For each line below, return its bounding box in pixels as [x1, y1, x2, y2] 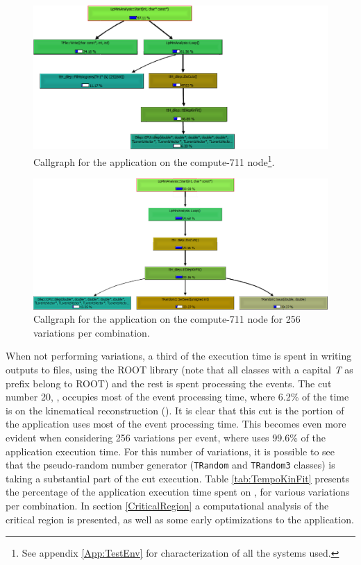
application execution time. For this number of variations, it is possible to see [6, 444, 335, 458]
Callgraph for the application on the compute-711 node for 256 [33, 312, 301, 326]
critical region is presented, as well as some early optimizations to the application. [6, 512, 354, 526]
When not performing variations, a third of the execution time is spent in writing [6, 348, 352, 363]
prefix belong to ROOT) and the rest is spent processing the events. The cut [6, 376, 332, 390]
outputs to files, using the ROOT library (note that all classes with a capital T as [6, 362, 353, 377]
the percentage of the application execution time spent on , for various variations [6, 484, 350, 499]
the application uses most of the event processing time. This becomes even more [6, 416, 346, 431]
